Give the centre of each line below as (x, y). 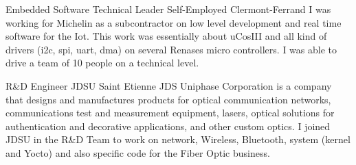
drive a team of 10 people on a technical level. (102, 63)
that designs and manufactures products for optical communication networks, (168, 99)
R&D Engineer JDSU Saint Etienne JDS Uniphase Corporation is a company (169, 85)
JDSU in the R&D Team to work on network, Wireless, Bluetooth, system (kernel (178, 139)
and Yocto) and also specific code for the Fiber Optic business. (138, 152)
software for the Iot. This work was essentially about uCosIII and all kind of (166, 36)
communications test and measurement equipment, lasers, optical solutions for (170, 113)
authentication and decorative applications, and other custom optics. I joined (168, 126)
